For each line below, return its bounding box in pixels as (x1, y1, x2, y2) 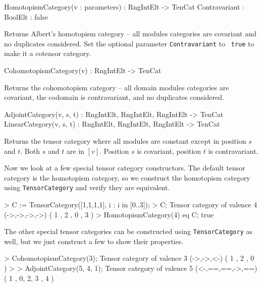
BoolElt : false (4, 11, 48, 22)
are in (66, 145, 84, 156)
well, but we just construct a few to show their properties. (4, 236, 184, 246)
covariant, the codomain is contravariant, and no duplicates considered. (4, 92, 224, 102)
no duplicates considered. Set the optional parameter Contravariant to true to (4, 38, 254, 48)
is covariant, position (137, 145, 201, 156)
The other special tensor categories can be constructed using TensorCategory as (4, 226, 253, 237)
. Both (20, 145, 40, 156)
